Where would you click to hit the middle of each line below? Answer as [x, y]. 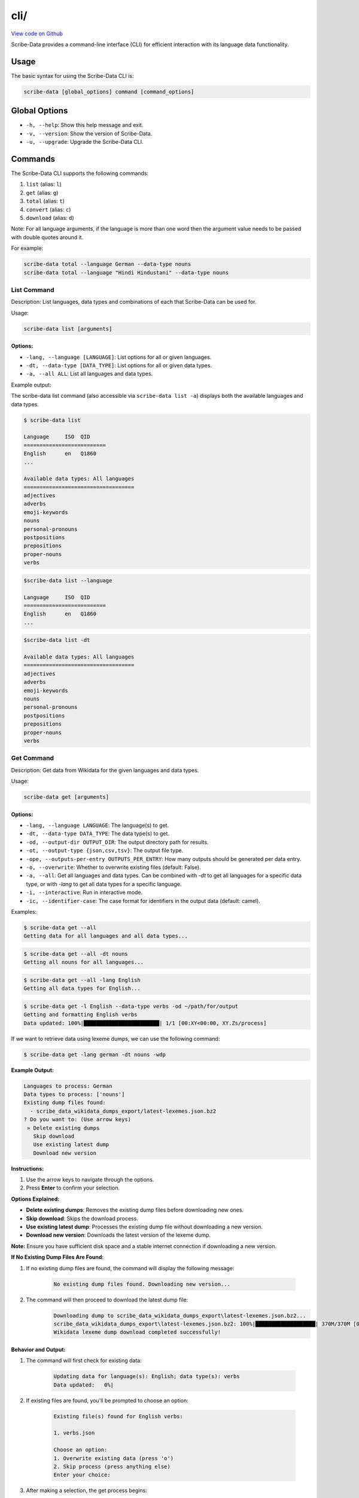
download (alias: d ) [50, 218]
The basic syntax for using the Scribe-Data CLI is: [72, 75]
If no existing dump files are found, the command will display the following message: [130, 1268]
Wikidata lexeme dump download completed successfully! [137, 1332]
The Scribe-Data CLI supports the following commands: [80, 173]
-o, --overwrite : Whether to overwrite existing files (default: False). [113, 867]
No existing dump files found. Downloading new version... [142, 1284]
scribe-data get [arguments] [66, 797]
